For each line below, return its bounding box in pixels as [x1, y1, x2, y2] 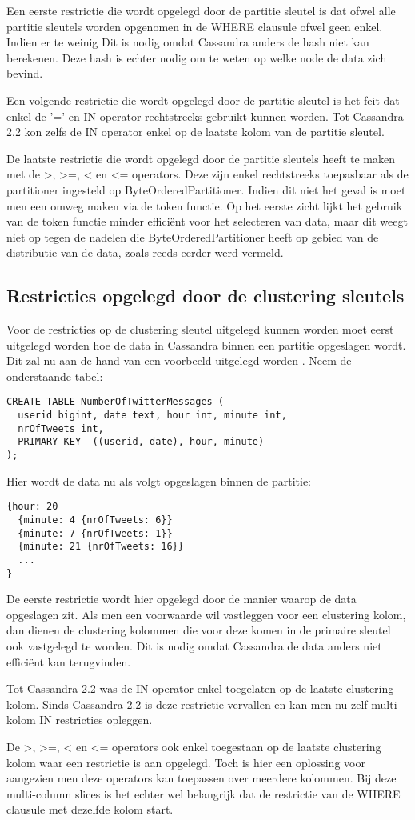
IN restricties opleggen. [39, 711, 153, 728]
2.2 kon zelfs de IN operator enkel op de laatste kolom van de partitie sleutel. [6, 123, 385, 140]
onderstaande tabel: [6, 367, 103, 384]
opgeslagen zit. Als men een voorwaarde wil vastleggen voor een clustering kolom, [6, 606, 406, 622]
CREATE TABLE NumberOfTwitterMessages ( [6, 396, 225, 408]
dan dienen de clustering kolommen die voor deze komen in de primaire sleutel [6, 622, 391, 638]
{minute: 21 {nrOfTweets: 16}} [18, 541, 184, 553]
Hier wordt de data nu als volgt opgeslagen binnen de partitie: [6, 472, 312, 489]
